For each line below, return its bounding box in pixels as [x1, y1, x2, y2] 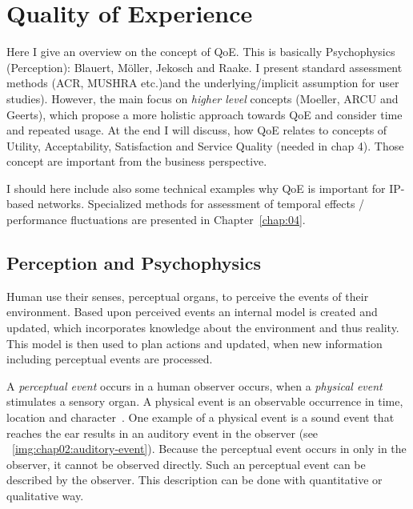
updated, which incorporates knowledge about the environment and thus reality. [6, 319, 399, 336]
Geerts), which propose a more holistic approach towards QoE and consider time [6, 106, 403, 122]
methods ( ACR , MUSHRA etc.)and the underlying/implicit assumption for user [6, 74, 399, 91]
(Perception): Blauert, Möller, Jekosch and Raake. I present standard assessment [6, 58, 403, 75]
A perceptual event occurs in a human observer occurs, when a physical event [6, 377, 383, 394]
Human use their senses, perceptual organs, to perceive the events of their [6, 287, 369, 304]
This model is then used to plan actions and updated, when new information [6, 335, 383, 351]
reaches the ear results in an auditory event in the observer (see [6, 424, 319, 441]
